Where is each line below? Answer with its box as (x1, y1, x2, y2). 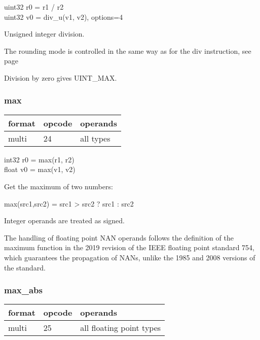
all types (80, 132, 110, 144)
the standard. (4, 262, 46, 273)
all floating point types (80, 322, 161, 334)
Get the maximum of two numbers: (4, 181, 113, 191)
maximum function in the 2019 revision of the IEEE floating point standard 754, (4, 242, 254, 253)
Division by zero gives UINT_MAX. (4, 72, 117, 83)
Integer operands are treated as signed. (4, 215, 125, 226)
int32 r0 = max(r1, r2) (4, 154, 75, 164)
